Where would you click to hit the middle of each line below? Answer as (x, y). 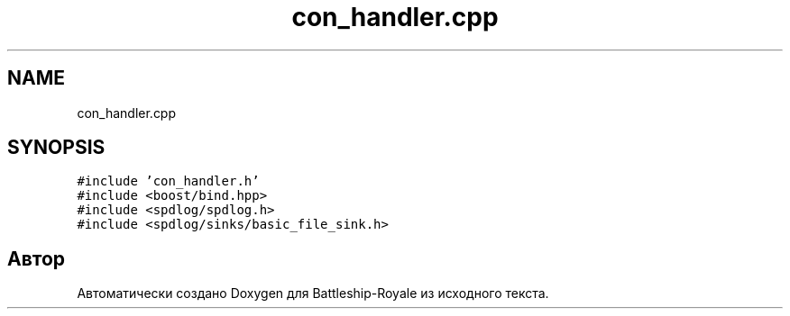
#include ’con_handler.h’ (168, 181)
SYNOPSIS (56, 148)
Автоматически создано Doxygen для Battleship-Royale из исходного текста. (313, 293)
